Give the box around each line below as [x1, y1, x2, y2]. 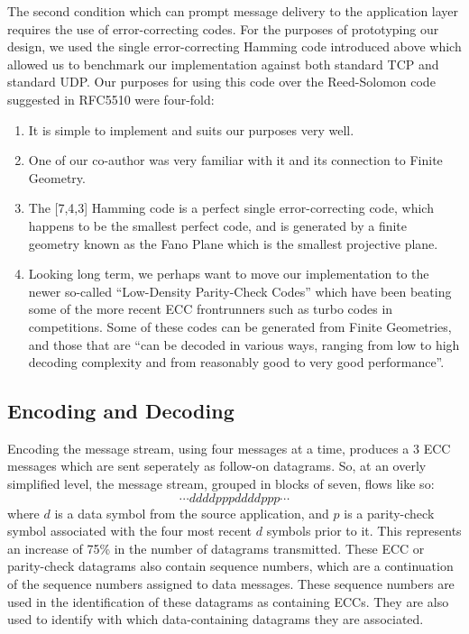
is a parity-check [344, 503, 435, 522]
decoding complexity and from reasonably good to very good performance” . [28, 353, 445, 372]
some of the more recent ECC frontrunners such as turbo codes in [28, 299, 393, 318]
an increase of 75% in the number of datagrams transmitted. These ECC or [7, 538, 425, 557]
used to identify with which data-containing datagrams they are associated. [7, 610, 424, 629]
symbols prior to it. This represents [266, 521, 462, 540]
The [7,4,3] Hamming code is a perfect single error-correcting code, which [28, 198, 434, 217]
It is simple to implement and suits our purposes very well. [28, 120, 354, 139]
